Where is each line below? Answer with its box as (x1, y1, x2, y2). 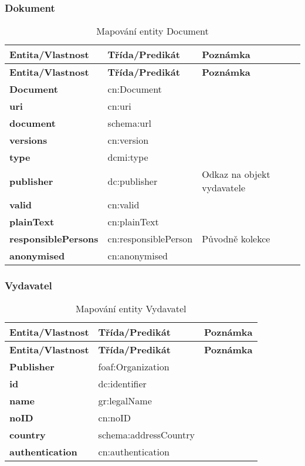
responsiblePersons (9, 232, 99, 246)
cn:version (107, 133, 149, 147)
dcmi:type (107, 150, 148, 164)
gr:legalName (98, 394, 152, 408)
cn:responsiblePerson (107, 232, 193, 246)
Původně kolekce (202, 232, 270, 246)
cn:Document (107, 82, 162, 96)
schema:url (107, 116, 151, 130)
